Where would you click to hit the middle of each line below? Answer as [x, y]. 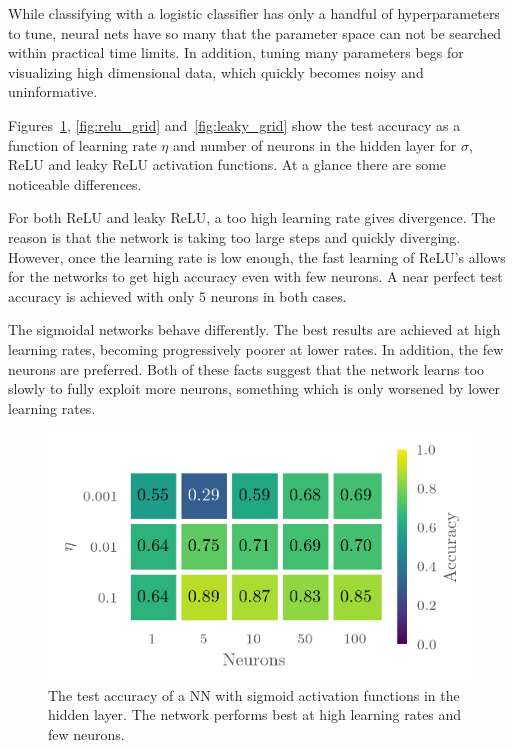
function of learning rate [82, 144]
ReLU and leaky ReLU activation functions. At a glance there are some [227, 164]
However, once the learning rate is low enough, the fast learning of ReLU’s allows [257, 256]
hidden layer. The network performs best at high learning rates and [255, 714]
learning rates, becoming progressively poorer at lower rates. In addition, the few [256, 348]
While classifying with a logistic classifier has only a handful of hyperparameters [254, 13]
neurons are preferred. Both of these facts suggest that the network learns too [246, 368]
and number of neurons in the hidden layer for [314, 144]
